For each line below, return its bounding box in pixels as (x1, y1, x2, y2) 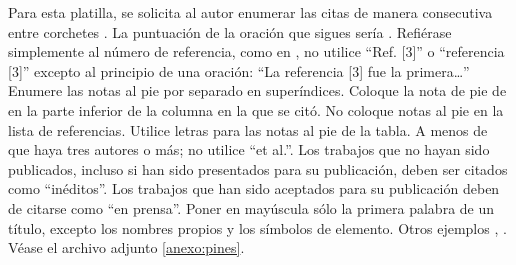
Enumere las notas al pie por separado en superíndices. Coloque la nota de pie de (8, 80, 507, 101)
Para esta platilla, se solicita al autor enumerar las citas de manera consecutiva (8, 2, 493, 22)
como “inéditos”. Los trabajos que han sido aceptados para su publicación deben (8, 178, 500, 199)
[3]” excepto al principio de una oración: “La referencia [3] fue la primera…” (8, 60, 470, 81)
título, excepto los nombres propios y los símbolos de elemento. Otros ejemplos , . (8, 217, 507, 238)
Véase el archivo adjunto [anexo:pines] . (8, 237, 245, 258)
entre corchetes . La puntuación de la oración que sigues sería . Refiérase (8, 21, 452, 42)
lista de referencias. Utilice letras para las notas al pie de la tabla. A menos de (8, 119, 488, 140)
